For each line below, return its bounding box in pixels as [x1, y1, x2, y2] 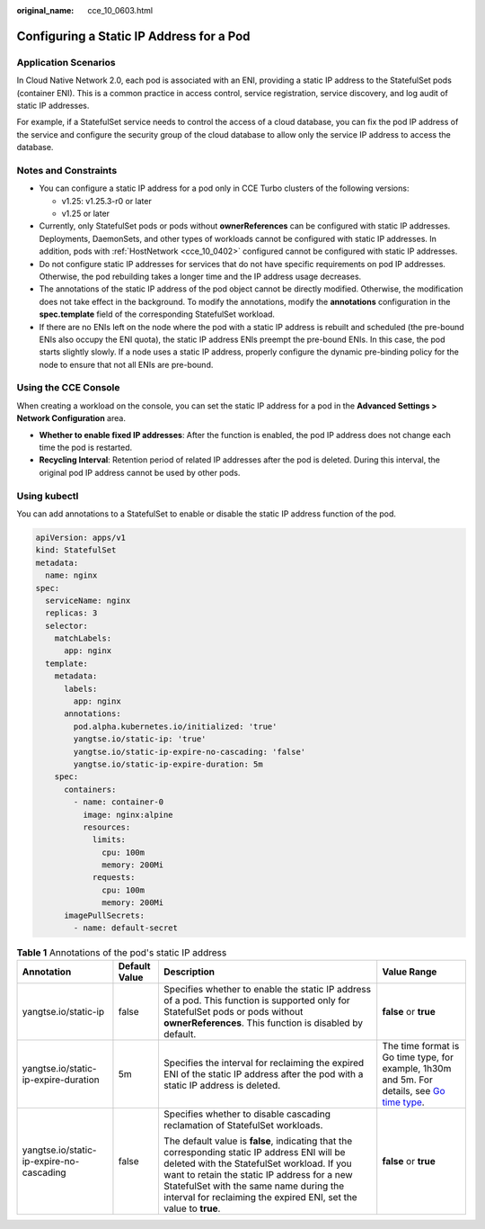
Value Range [382, 965, 437, 978]
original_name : [16, 5, 75, 15]
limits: [92, 835, 126, 845]
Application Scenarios [16, 56, 116, 68]
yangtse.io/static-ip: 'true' [73, 734, 207, 744]
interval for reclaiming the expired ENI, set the [163, 1191, 358, 1204]
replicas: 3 [45, 608, 98, 618]
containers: [64, 784, 117, 794]
